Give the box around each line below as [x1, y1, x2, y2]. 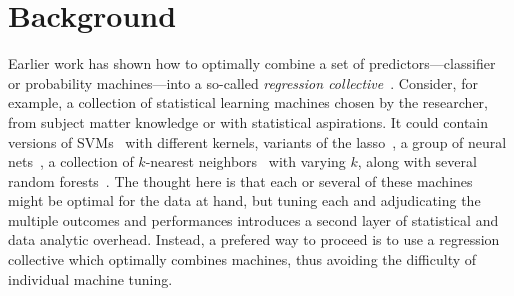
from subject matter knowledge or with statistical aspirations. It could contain [8, 111, 489, 132]
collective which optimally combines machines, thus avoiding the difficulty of [8, 249, 477, 270]
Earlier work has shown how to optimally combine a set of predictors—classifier [8, 53, 496, 74]
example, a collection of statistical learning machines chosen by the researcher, [8, 92, 488, 113]
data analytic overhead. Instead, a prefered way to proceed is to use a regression [8, 229, 500, 250]
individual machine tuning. [8, 268, 173, 289]
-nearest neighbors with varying [145, 151, 346, 172]
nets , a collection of [8, 151, 134, 172]
